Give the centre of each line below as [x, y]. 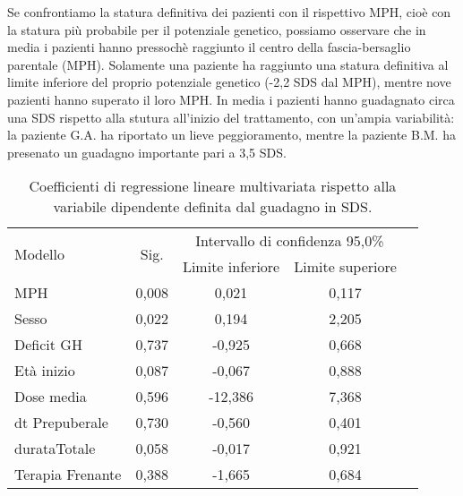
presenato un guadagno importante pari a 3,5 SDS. [147, 152]
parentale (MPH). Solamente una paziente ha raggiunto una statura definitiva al [228, 64]
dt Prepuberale [61, 423]
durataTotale [55, 449]
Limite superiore [345, 267]
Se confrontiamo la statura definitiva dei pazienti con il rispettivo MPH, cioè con [229, 12]
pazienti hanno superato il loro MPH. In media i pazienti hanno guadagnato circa [231, 99]
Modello [40, 253]
